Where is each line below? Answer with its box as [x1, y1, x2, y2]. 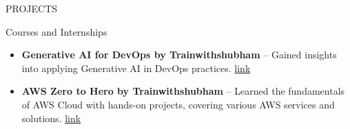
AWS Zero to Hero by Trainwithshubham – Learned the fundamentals [21, 84, 345, 98]
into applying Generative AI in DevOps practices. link [21, 60, 251, 75]
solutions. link [21, 110, 81, 125]
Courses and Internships [6, 24, 107, 38]
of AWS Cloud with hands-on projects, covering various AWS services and [21, 97, 335, 111]
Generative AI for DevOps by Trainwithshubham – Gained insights [21, 47, 337, 62]
